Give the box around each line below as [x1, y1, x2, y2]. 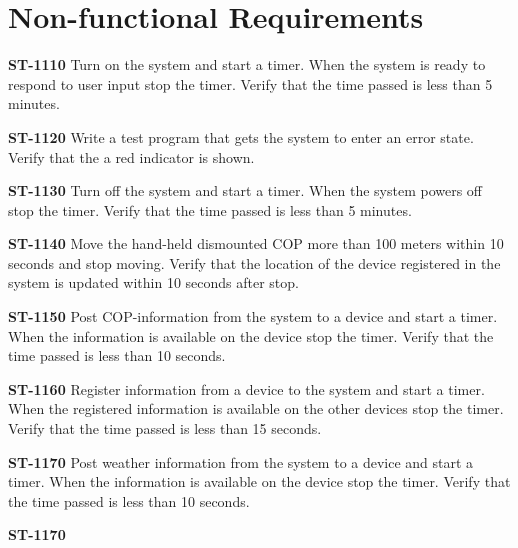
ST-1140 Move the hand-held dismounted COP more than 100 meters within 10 [8, 233, 504, 254]
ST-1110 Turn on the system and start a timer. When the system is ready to [8, 54, 486, 75]
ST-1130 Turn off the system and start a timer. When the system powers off [8, 180, 482, 201]
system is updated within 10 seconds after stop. [8, 272, 299, 293]
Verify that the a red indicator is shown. [8, 146, 255, 167]
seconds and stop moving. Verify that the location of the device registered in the [8, 252, 501, 273]
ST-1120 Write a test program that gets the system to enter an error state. [8, 126, 474, 147]
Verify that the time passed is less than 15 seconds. [8, 418, 322, 439]
